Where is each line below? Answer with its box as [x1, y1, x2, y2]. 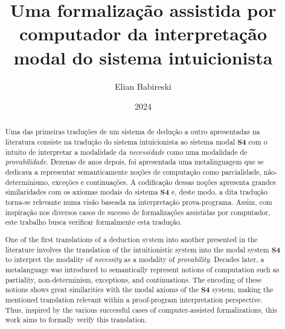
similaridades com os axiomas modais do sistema [5, 187, 158, 197]
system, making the [212, 284, 274, 295]
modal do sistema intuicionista [13, 45, 273, 69]
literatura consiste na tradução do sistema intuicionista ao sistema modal [5, 137, 235, 147]
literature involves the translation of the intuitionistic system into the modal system [5, 244, 269, 254]
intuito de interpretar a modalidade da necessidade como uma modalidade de [5, 146, 248, 157]
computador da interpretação [19, 21, 267, 46]
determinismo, [5, 177, 50, 187]
